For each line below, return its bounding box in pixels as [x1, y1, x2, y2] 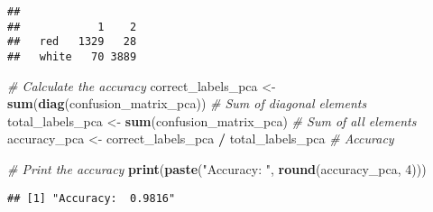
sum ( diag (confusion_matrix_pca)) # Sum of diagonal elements [7, 94, 367, 113]
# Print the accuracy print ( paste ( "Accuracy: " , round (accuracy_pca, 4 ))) [7, 160, 427, 178]
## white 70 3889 [7, 50, 137, 63]
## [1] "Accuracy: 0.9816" [7, 191, 176, 205]
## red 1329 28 [7, 35, 137, 49]
